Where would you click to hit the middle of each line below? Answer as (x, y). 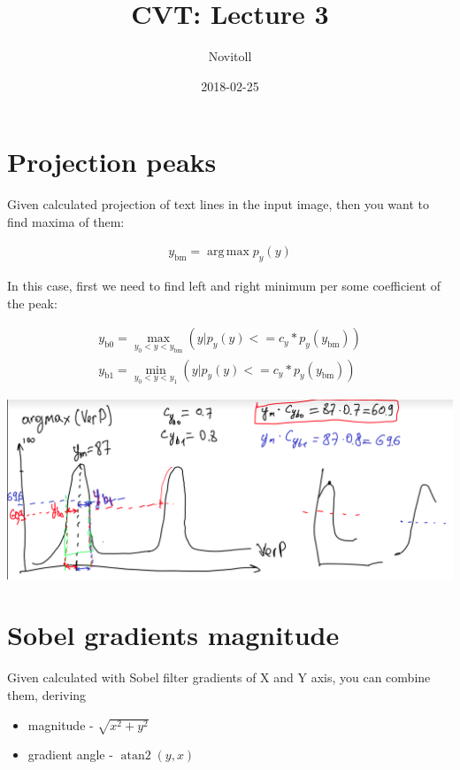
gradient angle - (70, 754)
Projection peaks (112, 162)
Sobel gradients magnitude (173, 635)
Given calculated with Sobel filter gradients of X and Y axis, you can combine (219, 677)
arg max (228, 252)
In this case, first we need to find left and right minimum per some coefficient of (224, 286)
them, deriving (47, 694)
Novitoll (230, 56)
